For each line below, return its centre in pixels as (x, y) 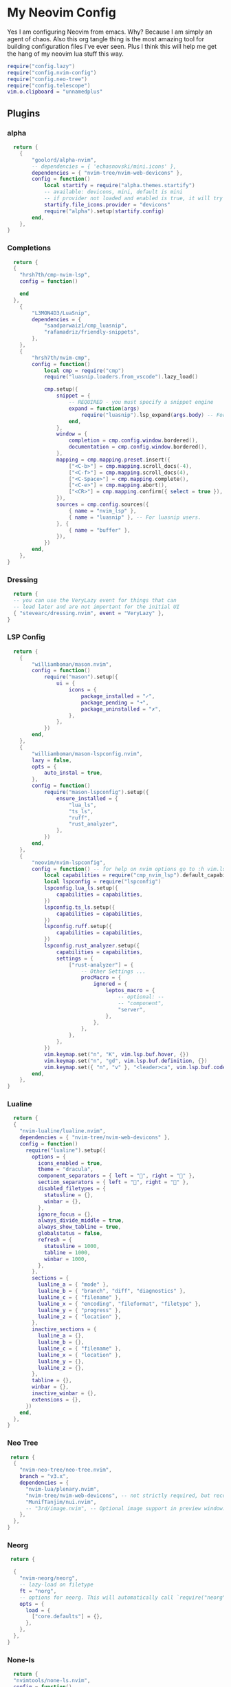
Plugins (24, 113)
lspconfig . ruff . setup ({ (78, 927)
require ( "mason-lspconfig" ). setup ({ (96, 793)
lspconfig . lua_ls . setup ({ (81, 888)
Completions (29, 248)
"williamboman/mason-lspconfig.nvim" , (87, 754)
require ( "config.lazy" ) (41, 66)
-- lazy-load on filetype (57, 1585)
